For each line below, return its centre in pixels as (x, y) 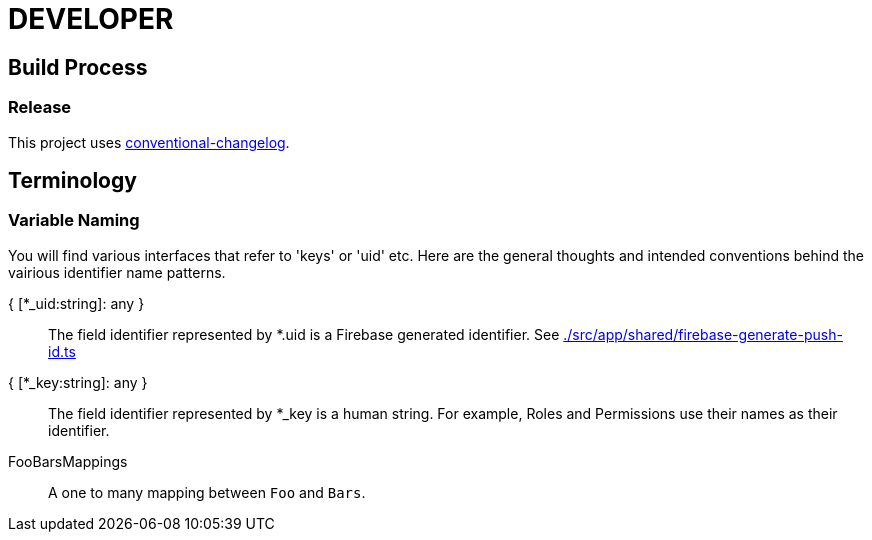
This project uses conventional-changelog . (149, 142)
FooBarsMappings (68, 461)
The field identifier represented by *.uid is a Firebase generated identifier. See (304, 334)
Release (40, 107)
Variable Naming (74, 220)
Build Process (78, 67)
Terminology (72, 180)
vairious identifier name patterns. (117, 272)
